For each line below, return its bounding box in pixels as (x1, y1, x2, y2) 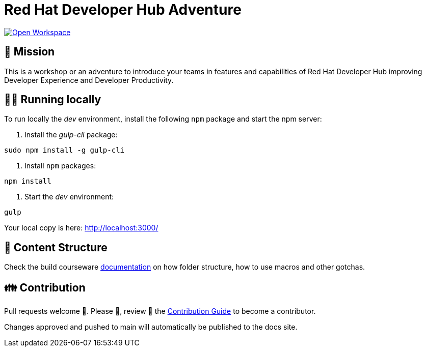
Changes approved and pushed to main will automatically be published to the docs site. (4, 323, 298, 332)
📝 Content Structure (4, 241, 108, 254)
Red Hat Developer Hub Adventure (4, 1, 242, 18)
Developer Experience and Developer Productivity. (4, 75, 174, 84)
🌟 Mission (4, 45, 55, 58)
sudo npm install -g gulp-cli (4, 146, 125, 155)
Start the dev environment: (24, 192, 114, 201)
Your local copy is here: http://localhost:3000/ (4, 223, 158, 232)
